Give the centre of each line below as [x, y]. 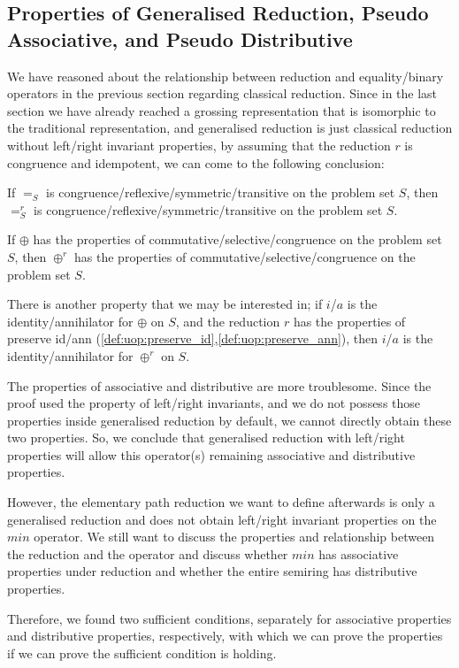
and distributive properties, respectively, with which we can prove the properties [225, 636]
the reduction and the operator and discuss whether [148, 553]
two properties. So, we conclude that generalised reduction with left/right [206, 438]
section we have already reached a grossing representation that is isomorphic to [222, 110]
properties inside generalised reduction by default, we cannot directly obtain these [229, 420]
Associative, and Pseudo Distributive [180, 38]
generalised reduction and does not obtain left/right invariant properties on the [222, 519]
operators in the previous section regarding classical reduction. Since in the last [222, 93]
